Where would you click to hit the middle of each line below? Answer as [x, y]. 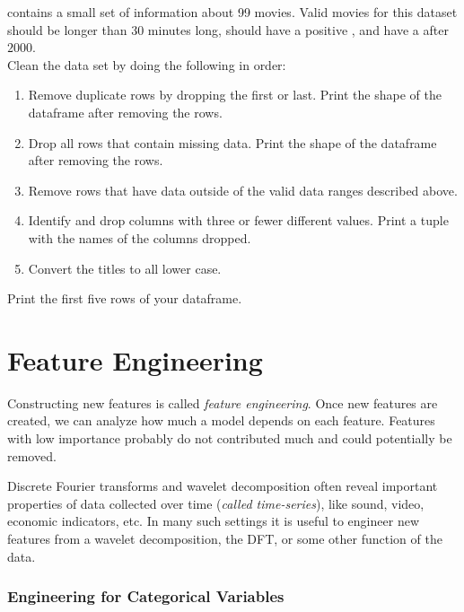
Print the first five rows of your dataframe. [125, 298]
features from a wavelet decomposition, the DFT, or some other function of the [225, 538]
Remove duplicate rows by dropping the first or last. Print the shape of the [235, 95]
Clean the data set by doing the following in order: [147, 64]
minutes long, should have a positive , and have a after [298, 29]
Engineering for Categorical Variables [146, 596]
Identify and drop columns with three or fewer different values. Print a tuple [238, 220]
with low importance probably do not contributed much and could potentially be [230, 438]
